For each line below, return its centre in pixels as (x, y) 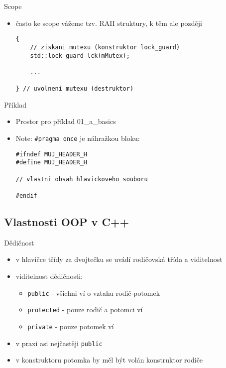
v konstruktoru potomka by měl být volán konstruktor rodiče (109, 360)
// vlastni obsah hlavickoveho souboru (82, 179)
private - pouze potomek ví (71, 326)
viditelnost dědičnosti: (49, 276)
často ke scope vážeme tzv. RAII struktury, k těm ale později (109, 23)
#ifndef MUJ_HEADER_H (51, 154)
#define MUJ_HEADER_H (51, 163)
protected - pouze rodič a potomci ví (85, 309)
